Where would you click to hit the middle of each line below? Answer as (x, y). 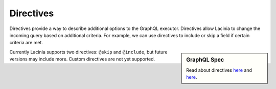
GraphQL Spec (205, 60)
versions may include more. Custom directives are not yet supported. (82, 59)
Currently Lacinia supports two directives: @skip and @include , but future (89, 52)
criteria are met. (26, 43)
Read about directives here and (219, 70)
